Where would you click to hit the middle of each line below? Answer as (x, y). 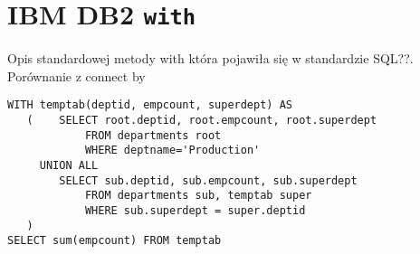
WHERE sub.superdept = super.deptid (195, 211)
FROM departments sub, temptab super (198, 196)
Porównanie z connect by (76, 75)
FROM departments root (153, 135)
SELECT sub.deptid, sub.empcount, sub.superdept (208, 180)
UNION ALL (69, 166)
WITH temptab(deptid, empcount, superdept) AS (150, 105)
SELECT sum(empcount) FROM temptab (115, 241)
